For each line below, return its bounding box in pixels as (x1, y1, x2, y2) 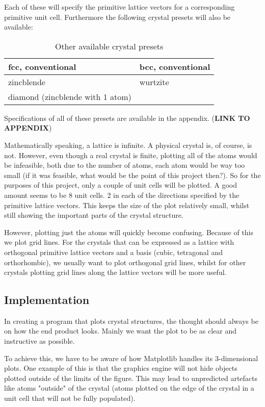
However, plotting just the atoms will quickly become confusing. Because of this (4, 226, 254, 237)
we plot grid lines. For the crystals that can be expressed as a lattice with (4, 237, 234, 247)
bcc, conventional (139, 60, 210, 72)
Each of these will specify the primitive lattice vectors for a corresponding (4, 2, 235, 12)
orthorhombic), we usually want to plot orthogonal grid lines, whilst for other (4, 257, 246, 267)
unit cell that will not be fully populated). (4, 393, 136, 403)
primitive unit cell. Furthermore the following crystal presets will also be (4, 11, 231, 22)
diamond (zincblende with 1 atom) (8, 90, 131, 103)
